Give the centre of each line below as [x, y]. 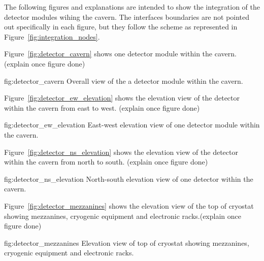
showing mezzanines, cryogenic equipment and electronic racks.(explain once [123, 216]
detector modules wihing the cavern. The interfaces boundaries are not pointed [127, 17]
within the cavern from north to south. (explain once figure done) [106, 162]
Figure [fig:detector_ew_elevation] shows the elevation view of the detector [122, 98]
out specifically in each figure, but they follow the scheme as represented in [121, 27]
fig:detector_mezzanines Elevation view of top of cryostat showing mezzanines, [127, 242]
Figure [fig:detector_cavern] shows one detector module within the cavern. [120, 54]
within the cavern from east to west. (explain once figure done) [102, 107]
